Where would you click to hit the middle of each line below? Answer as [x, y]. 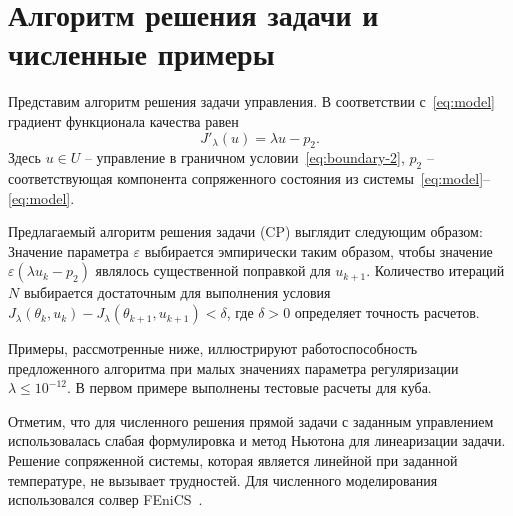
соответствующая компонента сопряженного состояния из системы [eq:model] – [249, 178]
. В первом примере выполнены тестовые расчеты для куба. [249, 387]
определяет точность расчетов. [387, 312]
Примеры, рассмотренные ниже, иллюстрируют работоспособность [213, 348]
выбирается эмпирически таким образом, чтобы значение [318, 250]
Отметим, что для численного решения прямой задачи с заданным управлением [251, 420]
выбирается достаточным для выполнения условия [177, 292]
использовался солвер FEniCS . [105, 499]
